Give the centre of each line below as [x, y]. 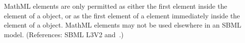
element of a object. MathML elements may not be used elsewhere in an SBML [123, 25]
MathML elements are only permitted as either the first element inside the [116, 6]
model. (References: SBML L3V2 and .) [64, 34]
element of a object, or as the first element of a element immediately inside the [122, 15]
